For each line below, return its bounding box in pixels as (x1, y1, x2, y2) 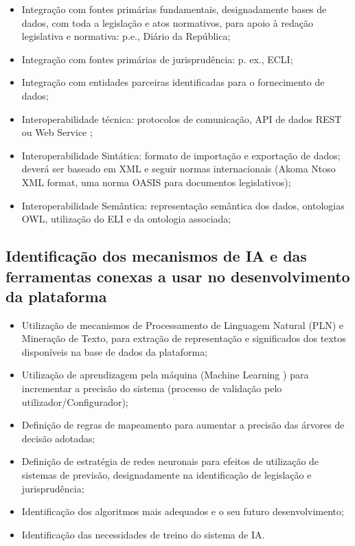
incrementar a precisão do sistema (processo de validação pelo (21, 381, 282, 396)
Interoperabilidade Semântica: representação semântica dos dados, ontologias (21, 198, 345, 212)
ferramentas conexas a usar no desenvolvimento (5, 265, 350, 286)
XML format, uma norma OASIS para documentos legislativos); (21, 174, 291, 189)
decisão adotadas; (21, 431, 95, 445)
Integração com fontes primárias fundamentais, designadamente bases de (21, 2, 327, 16)
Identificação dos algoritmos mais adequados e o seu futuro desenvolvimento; (21, 504, 344, 519)
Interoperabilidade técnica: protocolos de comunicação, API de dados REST (21, 111, 342, 126)
